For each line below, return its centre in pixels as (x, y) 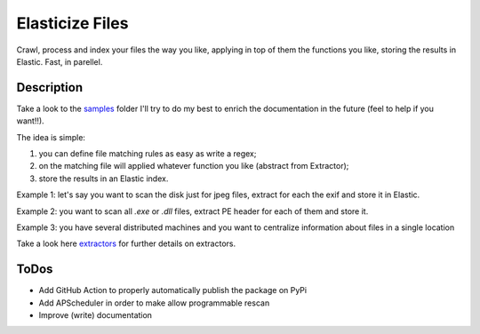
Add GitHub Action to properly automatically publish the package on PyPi (172, 290)
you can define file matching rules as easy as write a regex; (148, 154)
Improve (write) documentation (96, 315)
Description (50, 87)
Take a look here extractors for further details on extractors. (126, 243)
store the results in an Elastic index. (104, 179)
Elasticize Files (72, 23)
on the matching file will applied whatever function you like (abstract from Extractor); (194, 166)
